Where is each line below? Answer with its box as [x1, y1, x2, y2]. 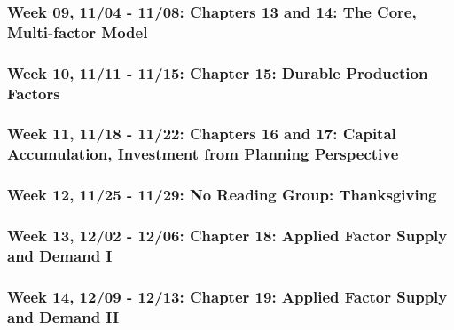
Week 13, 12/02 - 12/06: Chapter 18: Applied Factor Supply [7, 224, 448, 247]
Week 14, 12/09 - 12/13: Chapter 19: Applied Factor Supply [7, 285, 448, 307]
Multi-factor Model [7, 20, 148, 43]
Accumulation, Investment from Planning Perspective [7, 143, 399, 165]
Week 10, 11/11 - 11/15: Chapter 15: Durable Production [7, 61, 428, 83]
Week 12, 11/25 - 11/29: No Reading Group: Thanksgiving [7, 184, 437, 206]
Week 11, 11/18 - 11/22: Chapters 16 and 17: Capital [7, 122, 396, 145]
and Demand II [7, 305, 120, 327]
